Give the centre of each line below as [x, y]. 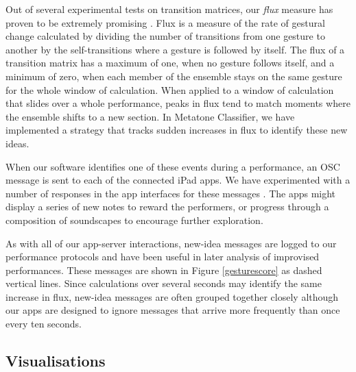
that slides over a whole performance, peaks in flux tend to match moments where [178, 103]
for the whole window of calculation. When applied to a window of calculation [170, 89]
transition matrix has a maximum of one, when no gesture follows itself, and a [170, 63]
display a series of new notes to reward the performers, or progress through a [167, 207]
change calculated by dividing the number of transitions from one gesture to [165, 36]
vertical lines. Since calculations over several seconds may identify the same [164, 283]
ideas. [17, 143]
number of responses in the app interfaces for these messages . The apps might [171, 193]
